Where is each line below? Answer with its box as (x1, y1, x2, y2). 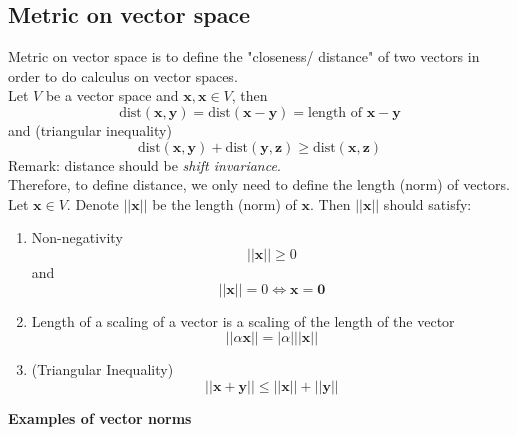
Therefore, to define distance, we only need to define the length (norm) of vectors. (8, 174, 510, 195)
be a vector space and (45, 85, 179, 106)
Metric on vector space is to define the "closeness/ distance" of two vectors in (8, 46, 480, 67)
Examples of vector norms (8, 407, 192, 428)
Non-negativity (31, 227, 123, 248)
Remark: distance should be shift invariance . (8, 154, 281, 175)
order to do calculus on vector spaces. (8, 65, 238, 86)
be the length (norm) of (152, 193, 297, 214)
